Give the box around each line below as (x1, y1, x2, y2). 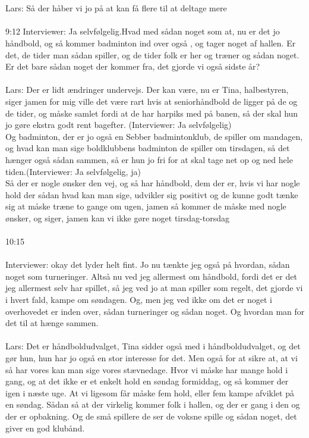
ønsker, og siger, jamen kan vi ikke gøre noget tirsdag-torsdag (5, 211, 229, 224)
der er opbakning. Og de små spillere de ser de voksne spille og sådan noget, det (5, 409, 297, 422)
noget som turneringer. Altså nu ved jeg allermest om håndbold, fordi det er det (5, 270, 297, 282)
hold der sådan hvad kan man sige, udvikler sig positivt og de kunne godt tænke (5, 188, 298, 201)
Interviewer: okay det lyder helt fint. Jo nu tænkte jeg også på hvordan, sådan (5, 258, 290, 271)
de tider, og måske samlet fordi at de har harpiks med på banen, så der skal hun (5, 107, 298, 119)
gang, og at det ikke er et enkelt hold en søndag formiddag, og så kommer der (5, 375, 289, 387)
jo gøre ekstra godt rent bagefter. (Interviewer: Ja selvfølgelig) (5, 118, 232, 131)
